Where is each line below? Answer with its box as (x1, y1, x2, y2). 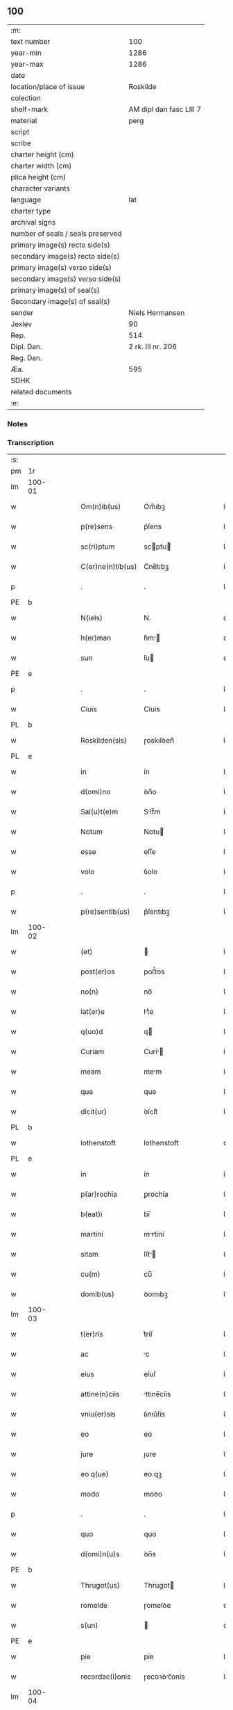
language (10, 195, 42, 204)
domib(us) (80, 1289, 114, 1299)
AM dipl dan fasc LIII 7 (128, 104, 202, 114)
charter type (10, 206, 51, 216)
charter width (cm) (10, 161, 72, 170)
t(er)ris (80, 1330, 103, 1339)
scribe (10, 138, 31, 148)
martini (80, 1229, 104, 1239)
